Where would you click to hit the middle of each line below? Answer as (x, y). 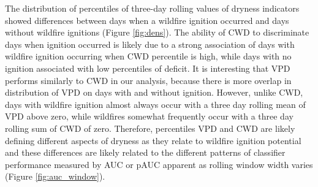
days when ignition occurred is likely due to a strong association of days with (150, 44)
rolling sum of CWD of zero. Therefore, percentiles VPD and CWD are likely (150, 128)
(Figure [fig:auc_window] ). (55, 176)
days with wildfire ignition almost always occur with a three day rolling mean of (155, 104)
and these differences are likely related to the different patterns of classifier (145, 152)
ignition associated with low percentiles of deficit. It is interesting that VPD (148, 68)
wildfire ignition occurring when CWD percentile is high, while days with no (148, 56)
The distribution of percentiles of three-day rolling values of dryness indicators (152, 8)
